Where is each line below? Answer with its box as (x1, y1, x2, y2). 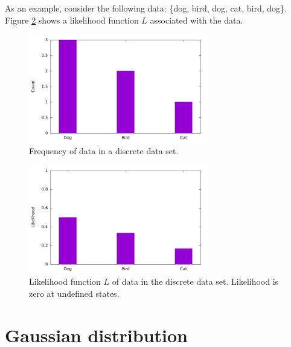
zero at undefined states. (29, 287, 120, 299)
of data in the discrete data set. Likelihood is (112, 275, 279, 288)
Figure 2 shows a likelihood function (5, 13, 139, 26)
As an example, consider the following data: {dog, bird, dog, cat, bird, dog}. (5, 2, 287, 14)
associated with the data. (150, 13, 243, 26)
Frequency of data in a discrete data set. (29, 144, 179, 157)
